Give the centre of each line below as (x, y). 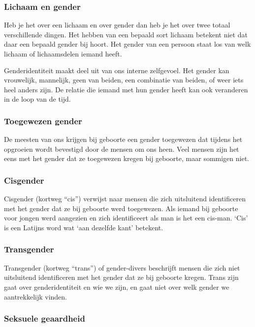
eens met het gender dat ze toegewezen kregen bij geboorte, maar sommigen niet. (127, 158)
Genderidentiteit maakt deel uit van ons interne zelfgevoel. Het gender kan (117, 70)
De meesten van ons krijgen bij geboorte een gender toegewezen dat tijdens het (123, 139)
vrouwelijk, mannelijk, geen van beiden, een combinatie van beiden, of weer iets (124, 80)
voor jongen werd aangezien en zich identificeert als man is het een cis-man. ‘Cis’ (126, 218)
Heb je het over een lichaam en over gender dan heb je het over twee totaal (117, 25)
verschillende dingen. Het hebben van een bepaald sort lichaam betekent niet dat (126, 34)
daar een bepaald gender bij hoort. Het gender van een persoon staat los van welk (127, 44)
